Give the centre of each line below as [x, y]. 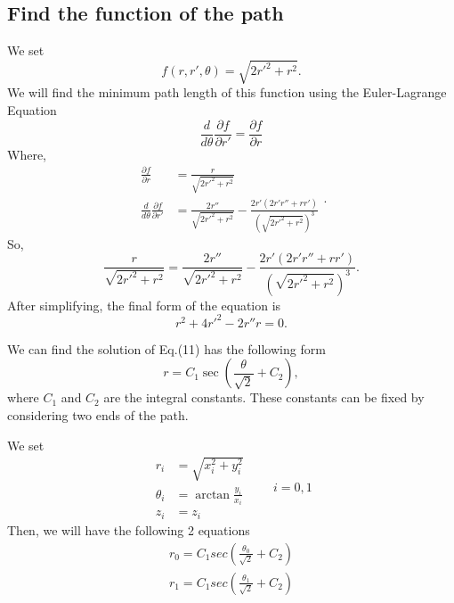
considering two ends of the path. [98, 414]
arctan [213, 495]
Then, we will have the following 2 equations [129, 529]
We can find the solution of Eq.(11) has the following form [166, 348]
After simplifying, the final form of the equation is [144, 305]
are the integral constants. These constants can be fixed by [264, 397]
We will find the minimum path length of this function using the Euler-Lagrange [227, 92]
